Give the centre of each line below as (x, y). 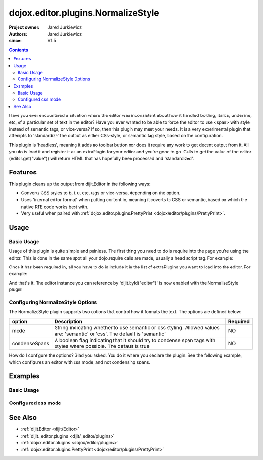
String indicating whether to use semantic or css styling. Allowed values (137, 327)
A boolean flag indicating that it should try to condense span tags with (135, 340)
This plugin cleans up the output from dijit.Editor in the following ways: (80, 184)
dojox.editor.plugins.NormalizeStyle (84, 13)
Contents (19, 50)
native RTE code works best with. (55, 207)
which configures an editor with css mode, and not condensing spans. (80, 362)
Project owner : (24, 27)
